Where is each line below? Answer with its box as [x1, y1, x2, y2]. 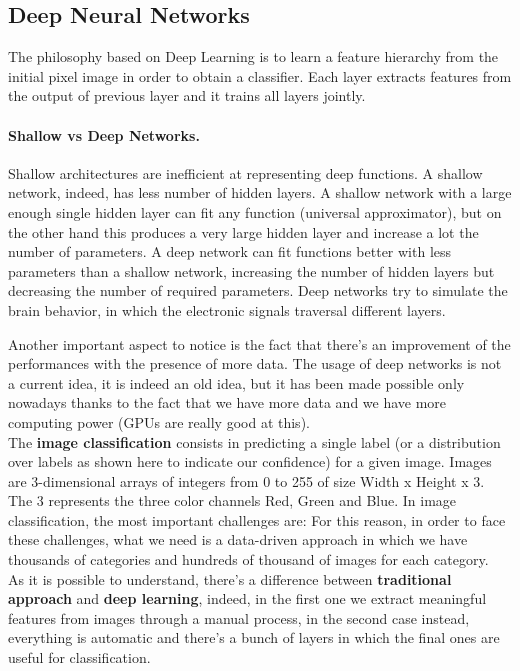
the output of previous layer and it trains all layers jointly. [8, 85, 366, 106]
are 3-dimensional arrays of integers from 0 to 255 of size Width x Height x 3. [8, 470, 485, 491]
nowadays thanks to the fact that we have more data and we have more [8, 392, 447, 413]
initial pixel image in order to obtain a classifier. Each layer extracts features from [8, 65, 512, 86]
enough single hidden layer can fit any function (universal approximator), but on [8, 201, 502, 222]
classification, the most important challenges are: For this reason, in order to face [8, 509, 506, 530]
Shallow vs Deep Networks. [8, 124, 200, 145]
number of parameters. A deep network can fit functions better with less [8, 241, 452, 262]
